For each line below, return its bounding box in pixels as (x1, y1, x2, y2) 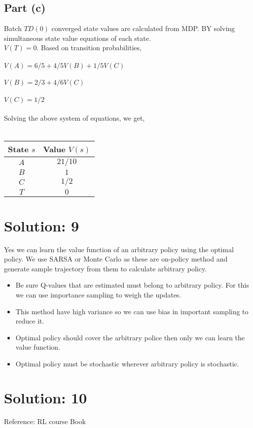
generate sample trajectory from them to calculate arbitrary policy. (4, 263, 207, 273)
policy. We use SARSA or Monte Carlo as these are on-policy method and (4, 254, 228, 264)
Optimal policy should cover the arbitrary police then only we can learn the (15, 332, 245, 342)
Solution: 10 (4, 387, 87, 407)
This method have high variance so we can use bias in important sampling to (15, 306, 249, 316)
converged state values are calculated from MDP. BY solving (51, 23, 235, 33)
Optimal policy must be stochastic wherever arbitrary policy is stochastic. (15, 359, 239, 369)
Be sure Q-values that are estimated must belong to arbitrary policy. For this (15, 280, 249, 290)
